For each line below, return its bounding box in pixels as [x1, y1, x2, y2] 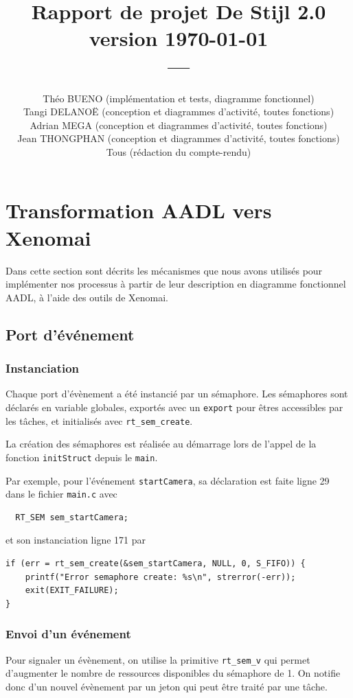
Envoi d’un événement [5, 625, 131, 642]
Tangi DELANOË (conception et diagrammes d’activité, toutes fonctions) [23, 104, 334, 119]
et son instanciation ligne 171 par [5, 533, 146, 547]
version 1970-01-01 [89, 24, 269, 52]
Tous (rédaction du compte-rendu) [106, 144, 251, 159]
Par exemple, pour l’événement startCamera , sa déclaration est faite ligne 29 [5, 473, 330, 487]
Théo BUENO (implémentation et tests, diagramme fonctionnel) [43, 91, 315, 105]
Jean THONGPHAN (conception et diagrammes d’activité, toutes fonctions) [17, 131, 340, 146]
